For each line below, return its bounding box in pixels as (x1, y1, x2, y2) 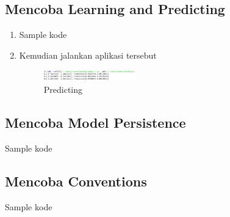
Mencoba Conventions (5, 172, 147, 191)
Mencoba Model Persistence (5, 113, 186, 132)
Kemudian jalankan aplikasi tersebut (19, 48, 157, 61)
